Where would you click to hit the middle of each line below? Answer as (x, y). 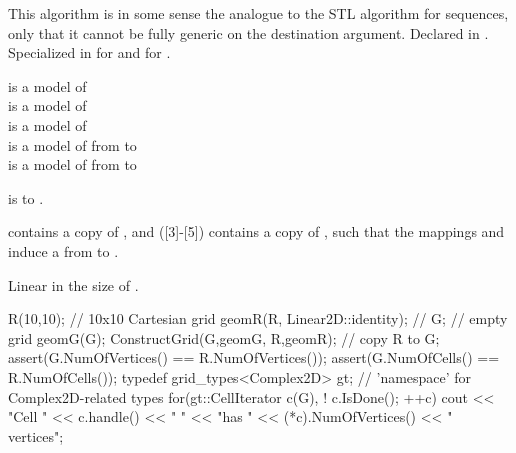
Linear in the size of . (73, 284)
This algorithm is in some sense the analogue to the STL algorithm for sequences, (258, 13)
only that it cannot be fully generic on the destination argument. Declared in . (248, 32)
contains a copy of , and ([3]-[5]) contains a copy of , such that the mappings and (256, 231)
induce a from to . (63, 250)
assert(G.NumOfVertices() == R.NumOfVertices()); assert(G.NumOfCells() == (254, 357)
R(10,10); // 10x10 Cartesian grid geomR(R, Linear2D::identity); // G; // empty (258, 318)
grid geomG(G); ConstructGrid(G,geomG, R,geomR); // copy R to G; (224, 337)
